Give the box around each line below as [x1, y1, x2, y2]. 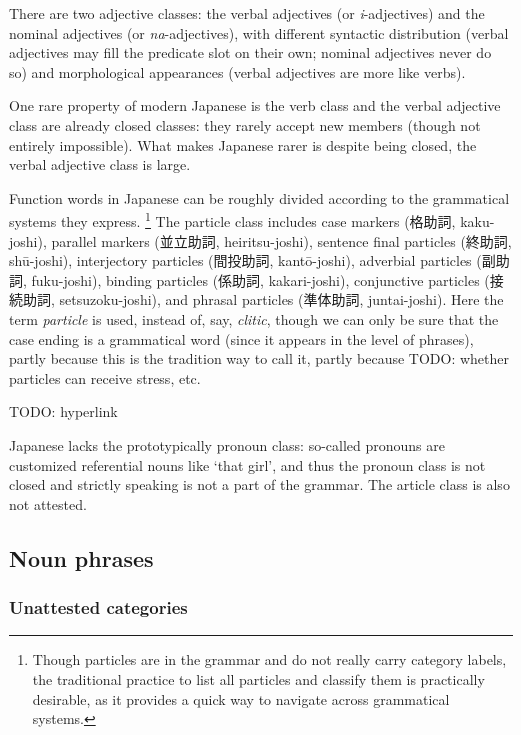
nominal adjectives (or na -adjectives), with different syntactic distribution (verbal [9, 22, 509, 43]
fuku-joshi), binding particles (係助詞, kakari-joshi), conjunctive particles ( [31, 269, 490, 290]
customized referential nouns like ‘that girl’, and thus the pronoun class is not [9, 454, 486, 475]
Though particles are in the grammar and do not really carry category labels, [32, 649, 507, 670]
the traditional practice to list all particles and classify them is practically [32, 668, 485, 689]
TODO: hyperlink [9, 401, 118, 422]
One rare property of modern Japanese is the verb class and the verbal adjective [9, 95, 501, 116]
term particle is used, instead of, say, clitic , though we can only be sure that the [9, 308, 499, 329]
